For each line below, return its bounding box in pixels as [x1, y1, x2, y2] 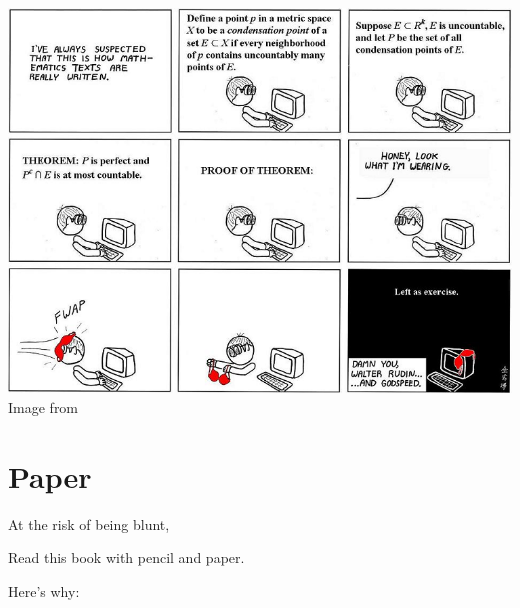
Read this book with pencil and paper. [8, 547, 245, 568]
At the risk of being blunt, [8, 513, 170, 534]
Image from [8, 397, 79, 418]
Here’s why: [8, 580, 80, 601]
